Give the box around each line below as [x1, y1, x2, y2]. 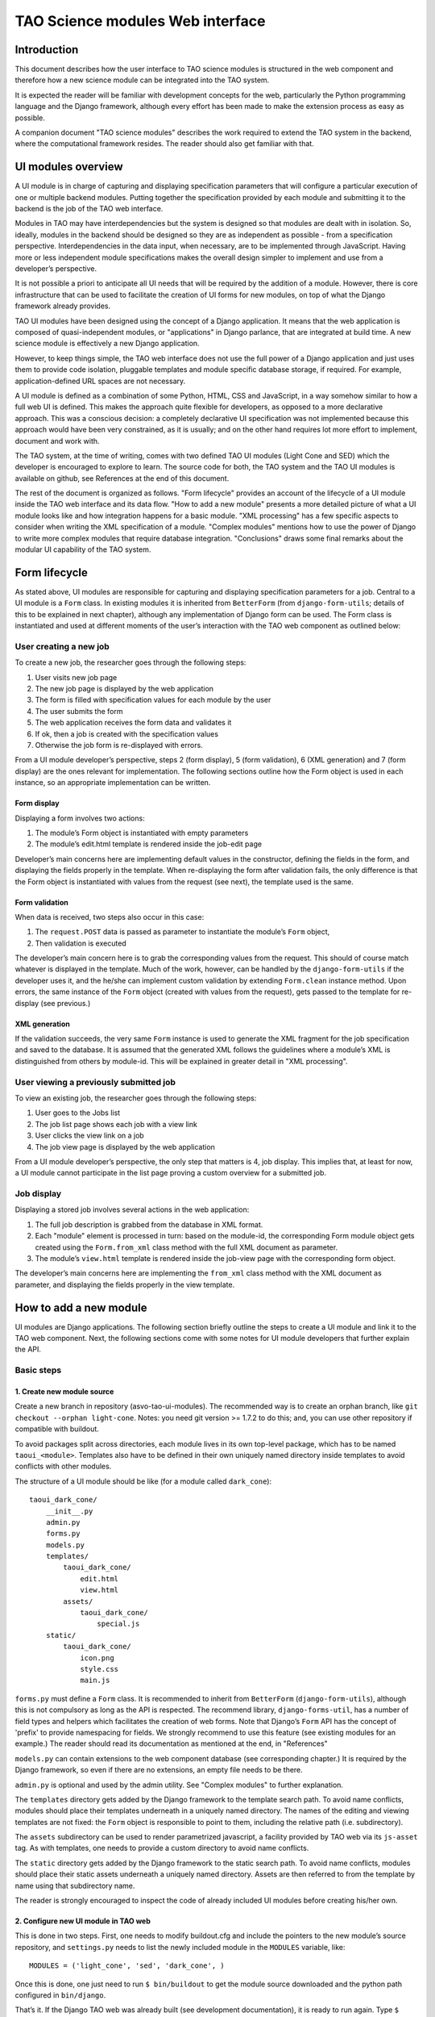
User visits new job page [35, 672, 118, 682]
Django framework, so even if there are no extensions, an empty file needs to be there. [14, 1765, 304, 1775]
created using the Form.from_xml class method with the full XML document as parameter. [35, 1242, 338, 1252]
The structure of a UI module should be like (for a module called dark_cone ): [14, 1476, 272, 1486]
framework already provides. [14, 301, 111, 311]
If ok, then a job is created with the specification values [35, 729, 219, 738]
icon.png [80, 1653, 114, 1662]
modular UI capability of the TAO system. [14, 545, 151, 554]
